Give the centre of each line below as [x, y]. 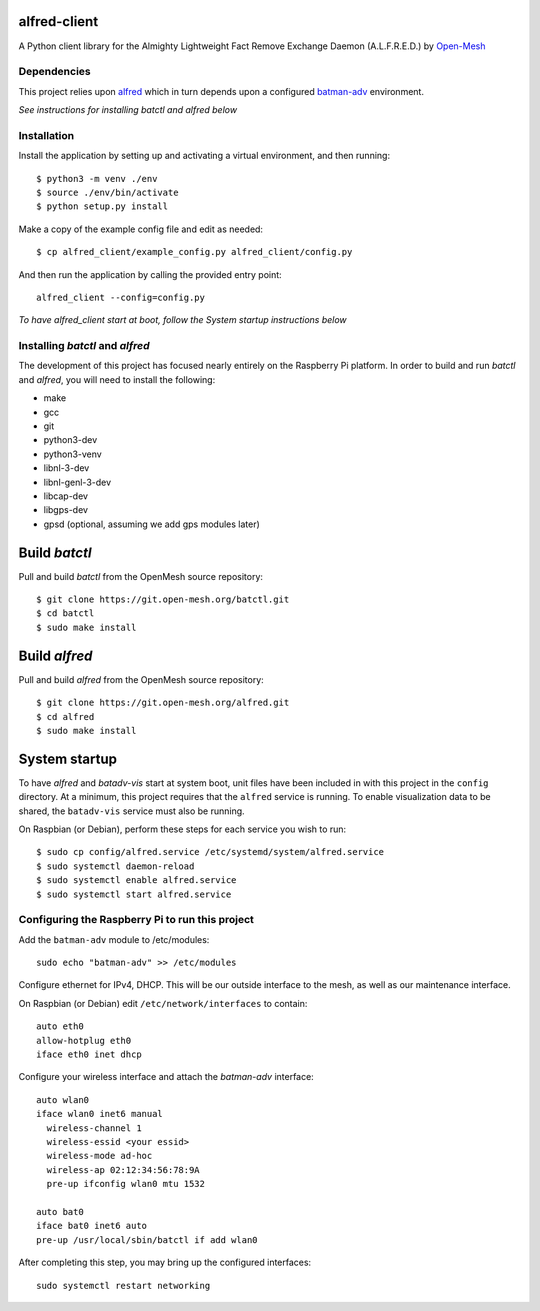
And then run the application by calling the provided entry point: [150, 274]
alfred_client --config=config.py [120, 297]
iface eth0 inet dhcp [89, 1054]
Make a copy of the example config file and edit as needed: [141, 229]
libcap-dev [66, 496]
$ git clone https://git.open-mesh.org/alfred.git [163, 703]
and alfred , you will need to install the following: [117, 379]
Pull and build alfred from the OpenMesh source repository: [141, 679]
